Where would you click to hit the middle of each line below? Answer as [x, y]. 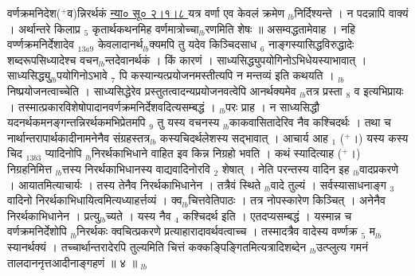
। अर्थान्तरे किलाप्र [44, 28]
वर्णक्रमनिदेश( [34, 13]
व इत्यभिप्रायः [379, 90]
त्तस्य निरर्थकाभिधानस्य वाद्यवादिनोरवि [136, 168]
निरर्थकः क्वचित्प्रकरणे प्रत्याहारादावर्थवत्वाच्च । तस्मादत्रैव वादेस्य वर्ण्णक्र [217, 231]
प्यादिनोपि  [65, 153]
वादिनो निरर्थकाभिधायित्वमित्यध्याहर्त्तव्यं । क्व [95, 200]
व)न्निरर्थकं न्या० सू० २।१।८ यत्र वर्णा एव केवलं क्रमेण [176, 13]
